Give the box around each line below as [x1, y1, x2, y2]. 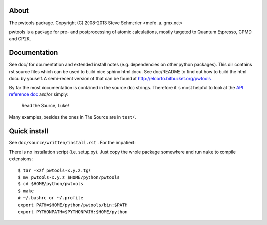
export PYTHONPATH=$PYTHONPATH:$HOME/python [18, 209, 128, 215]
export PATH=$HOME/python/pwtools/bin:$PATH [18, 202, 128, 208]
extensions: [9, 156, 33, 162]
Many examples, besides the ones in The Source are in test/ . [9, 114, 136, 120]
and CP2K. [9, 36, 31, 42]
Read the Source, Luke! [21, 103, 69, 109]
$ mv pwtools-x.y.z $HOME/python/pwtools [18, 175, 120, 180]
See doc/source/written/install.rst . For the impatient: [9, 140, 136, 146]
